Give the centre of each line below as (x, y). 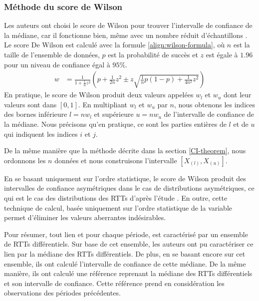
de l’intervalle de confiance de (209, 114)
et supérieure (114, 114)
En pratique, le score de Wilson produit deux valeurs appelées (99, 95)
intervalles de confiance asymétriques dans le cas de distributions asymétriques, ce (129, 188)
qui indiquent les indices (41, 134)
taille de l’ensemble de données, (52, 54)
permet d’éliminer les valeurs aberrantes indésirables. (85, 217)
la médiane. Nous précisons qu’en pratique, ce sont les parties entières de (115, 124)
